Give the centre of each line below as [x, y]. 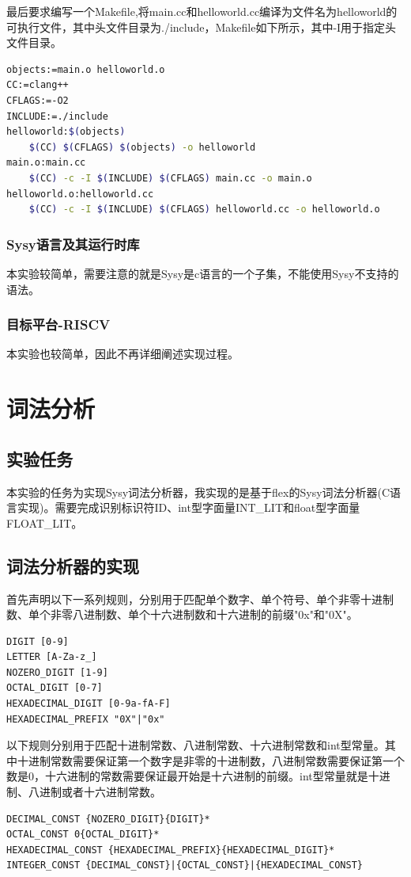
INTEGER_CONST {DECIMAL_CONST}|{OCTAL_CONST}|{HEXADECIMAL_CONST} [185, 866]
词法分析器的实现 [73, 565]
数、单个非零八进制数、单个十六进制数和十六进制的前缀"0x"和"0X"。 [182, 614]
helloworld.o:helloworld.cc [80, 194]
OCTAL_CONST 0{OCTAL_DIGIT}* [83, 835]
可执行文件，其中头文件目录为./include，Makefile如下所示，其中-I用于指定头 [202, 27]
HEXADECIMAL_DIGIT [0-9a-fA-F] [89, 704]
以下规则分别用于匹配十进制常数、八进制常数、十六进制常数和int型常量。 [196, 745]
